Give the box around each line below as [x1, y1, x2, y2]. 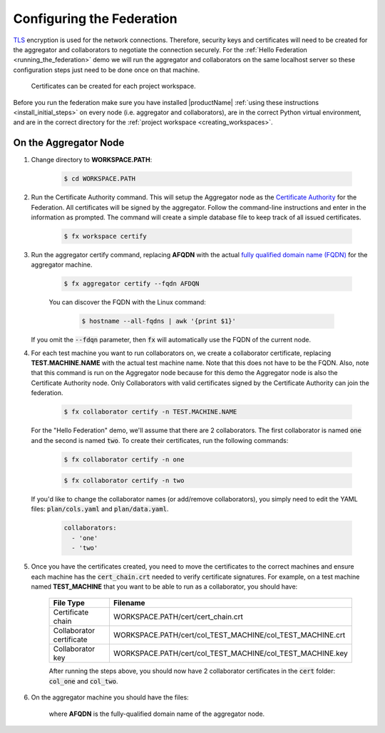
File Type [53, 598, 86, 608]
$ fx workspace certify [63, 232, 148, 240]
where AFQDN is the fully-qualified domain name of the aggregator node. [48, 709, 265, 718]
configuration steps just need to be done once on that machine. [13, 65, 200, 74]
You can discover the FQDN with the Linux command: [48, 298, 206, 306]
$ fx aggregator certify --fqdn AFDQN [63, 279, 200, 288]
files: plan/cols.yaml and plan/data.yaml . [31, 504, 169, 514]
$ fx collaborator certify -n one [63, 455, 185, 464]
